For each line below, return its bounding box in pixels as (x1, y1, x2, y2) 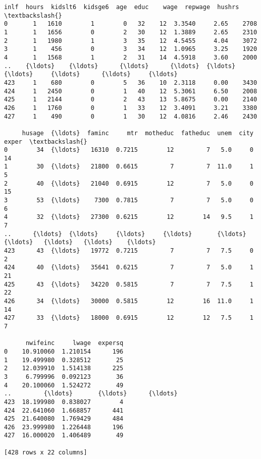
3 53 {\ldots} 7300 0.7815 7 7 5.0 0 (4, 197, 253, 204)
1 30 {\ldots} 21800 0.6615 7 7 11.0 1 (4, 163, 253, 170)
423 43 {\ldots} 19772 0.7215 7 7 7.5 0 (4, 247, 253, 255)
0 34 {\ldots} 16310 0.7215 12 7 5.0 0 (4, 146, 253, 154)
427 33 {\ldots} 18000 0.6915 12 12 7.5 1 (4, 314, 253, 322)
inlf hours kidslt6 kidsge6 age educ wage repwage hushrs (4, 4, 239, 11)
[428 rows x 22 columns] (4, 448, 87, 456)
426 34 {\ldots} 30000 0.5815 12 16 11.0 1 (4, 297, 253, 305)
